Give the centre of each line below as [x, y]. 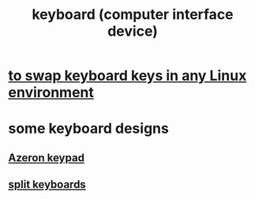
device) [133, 31]
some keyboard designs [89, 129]
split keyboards [47, 184]
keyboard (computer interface [133, 15]
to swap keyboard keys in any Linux [127, 76]
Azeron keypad [47, 158]
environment [51, 93]
